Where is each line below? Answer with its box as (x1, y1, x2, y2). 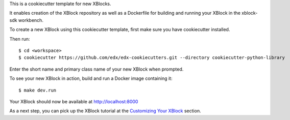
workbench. (18, 17, 43, 23)
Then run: (9, 36, 30, 42)
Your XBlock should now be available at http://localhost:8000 (9, 98, 138, 104)
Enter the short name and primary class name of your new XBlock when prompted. (9, 66, 184, 72)
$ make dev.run (18, 87, 57, 93)
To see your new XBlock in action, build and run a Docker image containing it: (9, 75, 173, 81)
